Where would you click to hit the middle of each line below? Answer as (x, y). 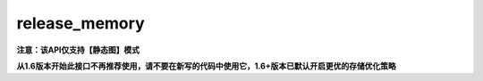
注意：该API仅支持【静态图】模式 (78, 50)
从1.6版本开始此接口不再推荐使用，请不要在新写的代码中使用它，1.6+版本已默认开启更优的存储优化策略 (207, 66)
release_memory (80, 23)
